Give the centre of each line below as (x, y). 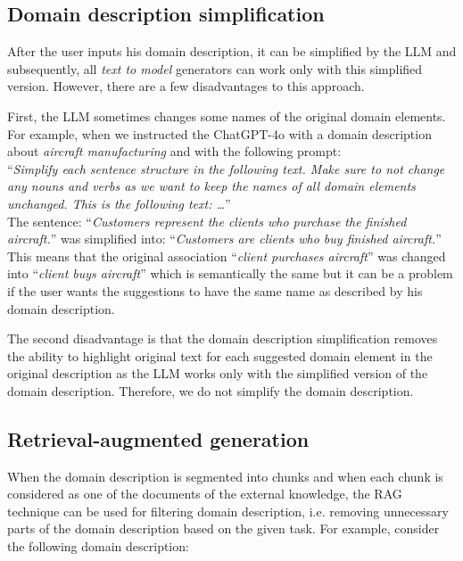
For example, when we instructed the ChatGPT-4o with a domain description (219, 133)
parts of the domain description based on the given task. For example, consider (223, 528)
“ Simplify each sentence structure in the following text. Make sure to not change (226, 168)
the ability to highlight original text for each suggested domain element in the (220, 355)
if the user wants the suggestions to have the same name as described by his (215, 290)
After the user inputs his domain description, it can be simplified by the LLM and (232, 51)
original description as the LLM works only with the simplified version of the (218, 373)
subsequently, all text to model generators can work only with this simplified (215, 68)
